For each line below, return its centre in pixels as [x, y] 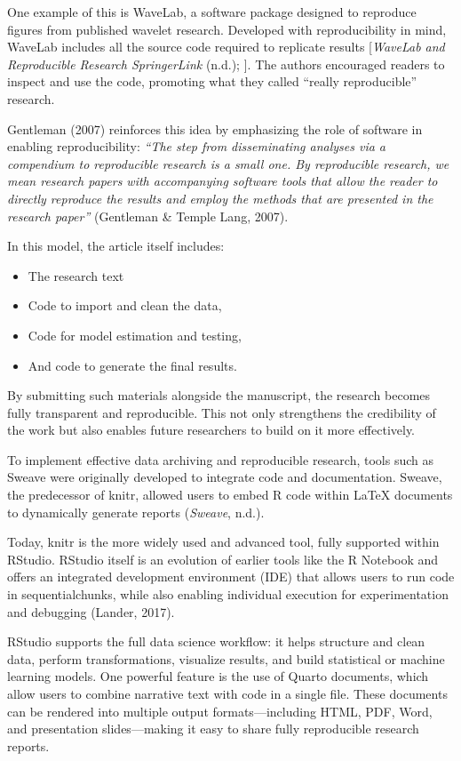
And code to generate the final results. [132, 365]
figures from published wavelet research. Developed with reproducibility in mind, [227, 29]
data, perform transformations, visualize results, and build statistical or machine [226, 658]
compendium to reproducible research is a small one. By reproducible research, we [228, 163]
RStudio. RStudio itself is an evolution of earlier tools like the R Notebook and [223, 559]
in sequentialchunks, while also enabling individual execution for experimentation [228, 594]
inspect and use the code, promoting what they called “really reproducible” [212, 81]
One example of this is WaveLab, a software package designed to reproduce [212, 12]
